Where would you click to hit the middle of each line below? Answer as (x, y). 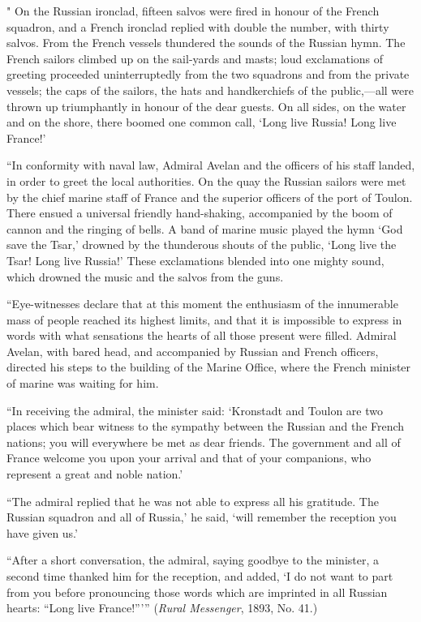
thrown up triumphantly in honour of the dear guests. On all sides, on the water (206, 106)
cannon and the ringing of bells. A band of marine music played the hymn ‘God (205, 228)
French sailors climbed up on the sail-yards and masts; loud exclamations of (195, 58)
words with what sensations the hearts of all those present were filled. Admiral (202, 335)
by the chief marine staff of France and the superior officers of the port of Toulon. (210, 197)
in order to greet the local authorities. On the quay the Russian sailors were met (206, 180)
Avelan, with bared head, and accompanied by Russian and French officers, (193, 351)
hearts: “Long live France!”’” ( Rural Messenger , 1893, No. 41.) (162, 608)
